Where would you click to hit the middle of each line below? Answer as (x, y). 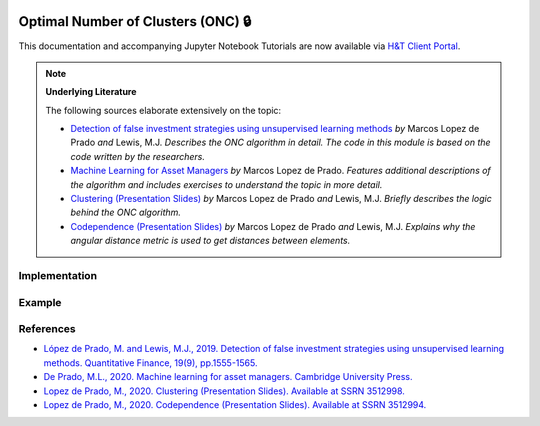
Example (40, 302)
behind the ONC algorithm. (126, 212)
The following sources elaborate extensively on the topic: (163, 110)
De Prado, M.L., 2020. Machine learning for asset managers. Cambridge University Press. (228, 377)
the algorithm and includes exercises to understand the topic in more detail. (226, 184)
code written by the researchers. (137, 156)
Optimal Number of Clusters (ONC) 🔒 (135, 21)
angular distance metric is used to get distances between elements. (210, 241)
